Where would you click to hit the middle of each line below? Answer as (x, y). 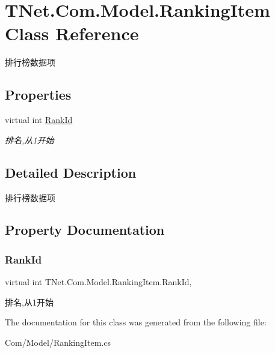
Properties (38, 95)
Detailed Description (71, 172)
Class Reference (72, 33)
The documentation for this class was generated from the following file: (136, 322)
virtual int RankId (39, 120)
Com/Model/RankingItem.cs (58, 342)
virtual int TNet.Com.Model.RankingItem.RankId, (98, 282)
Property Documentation (85, 230)
